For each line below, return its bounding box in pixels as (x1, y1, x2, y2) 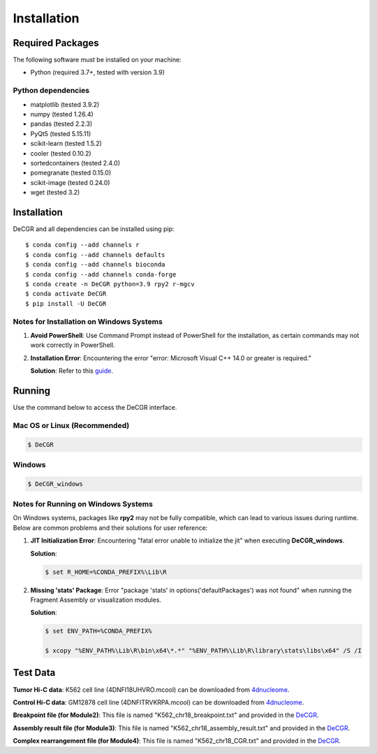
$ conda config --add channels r (25, 241, 140, 249)
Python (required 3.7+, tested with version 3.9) (30, 68, 165, 77)
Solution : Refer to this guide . (30, 367, 113, 375)
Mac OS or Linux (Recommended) (13, 420, 130, 430)
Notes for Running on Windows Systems (13, 499, 154, 509)
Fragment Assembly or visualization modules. (30, 596, 162, 604)
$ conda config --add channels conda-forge (25, 270, 177, 279)
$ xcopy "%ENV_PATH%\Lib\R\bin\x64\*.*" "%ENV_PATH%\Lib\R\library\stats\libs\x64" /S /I (45, 646, 362, 655)
